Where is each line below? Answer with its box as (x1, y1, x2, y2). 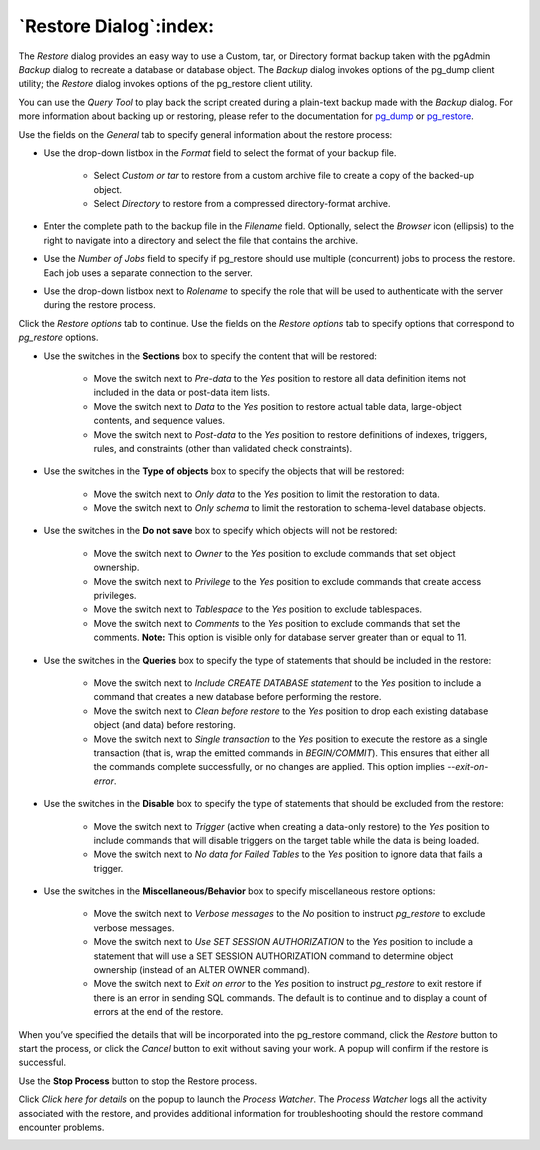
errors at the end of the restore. (93, 1006, 224, 1018)
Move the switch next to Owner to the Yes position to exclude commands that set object (93, 547, 456, 559)
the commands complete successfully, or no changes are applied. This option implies (93, 761, 445, 773)
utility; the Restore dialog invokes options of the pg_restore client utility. (18, 78, 314, 90)
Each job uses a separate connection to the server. (43, 266, 254, 279)
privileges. (93, 590, 137, 602)
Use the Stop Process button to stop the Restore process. (18, 1075, 258, 1087)
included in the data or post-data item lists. (93, 386, 270, 399)
